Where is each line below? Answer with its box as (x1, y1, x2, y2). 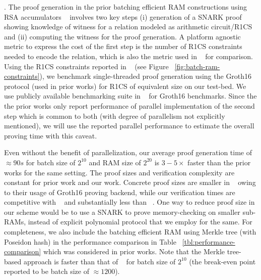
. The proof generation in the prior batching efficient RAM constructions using (4, 2, 247, 12)
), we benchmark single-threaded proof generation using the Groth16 (39, 71, 252, 81)
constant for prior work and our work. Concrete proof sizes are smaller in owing (4, 177, 256, 188)
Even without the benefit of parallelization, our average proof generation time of (4, 147, 252, 158)
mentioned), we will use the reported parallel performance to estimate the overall (4, 120, 254, 131)
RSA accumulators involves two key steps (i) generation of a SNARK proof (4, 11, 242, 22)
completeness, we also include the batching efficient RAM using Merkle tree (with (4, 226, 256, 237)
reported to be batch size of (4, 266, 89, 276)
